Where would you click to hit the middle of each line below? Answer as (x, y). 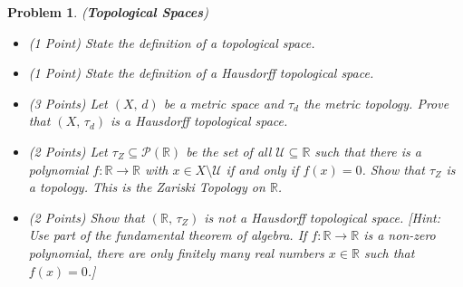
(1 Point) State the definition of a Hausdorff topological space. (201, 73)
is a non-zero (400, 235)
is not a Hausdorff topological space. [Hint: (323, 217)
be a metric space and (223, 103)
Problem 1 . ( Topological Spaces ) (108, 12)
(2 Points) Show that (87, 217)
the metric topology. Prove (376, 103)
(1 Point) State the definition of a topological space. (172, 42)
